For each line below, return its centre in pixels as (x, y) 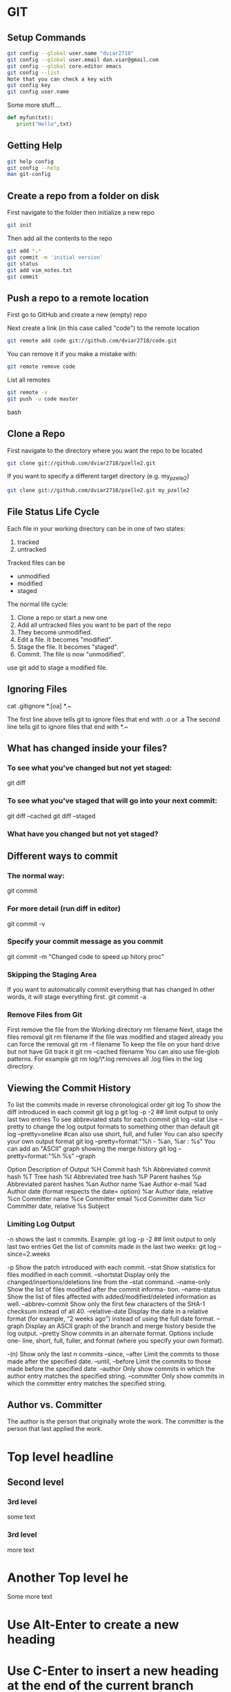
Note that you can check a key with (60, 79)
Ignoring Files (37, 689)
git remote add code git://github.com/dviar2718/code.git (92, 341)
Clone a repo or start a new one (62, 617)
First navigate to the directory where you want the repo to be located (105, 450)
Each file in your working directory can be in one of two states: (96, 528)
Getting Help (35, 146)
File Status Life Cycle (53, 512)
